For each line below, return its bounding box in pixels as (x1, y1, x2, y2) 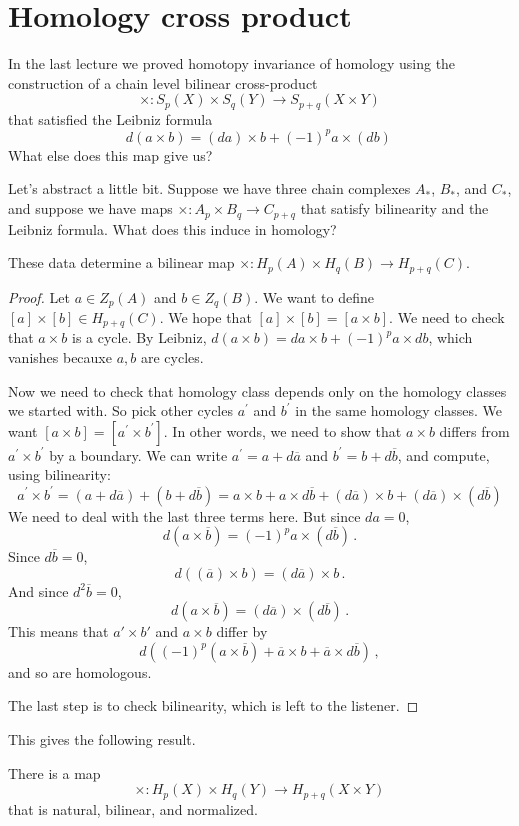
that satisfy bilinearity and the (300, 198, 489, 219)
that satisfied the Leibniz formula (8, 108, 213, 129)
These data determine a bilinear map (8, 252, 235, 273)
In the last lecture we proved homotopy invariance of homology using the (8, 53, 456, 74)
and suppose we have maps (8, 198, 173, 219)
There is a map (8, 762, 101, 783)
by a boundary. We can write (49, 444, 228, 465)
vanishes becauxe (8, 347, 112, 368)
